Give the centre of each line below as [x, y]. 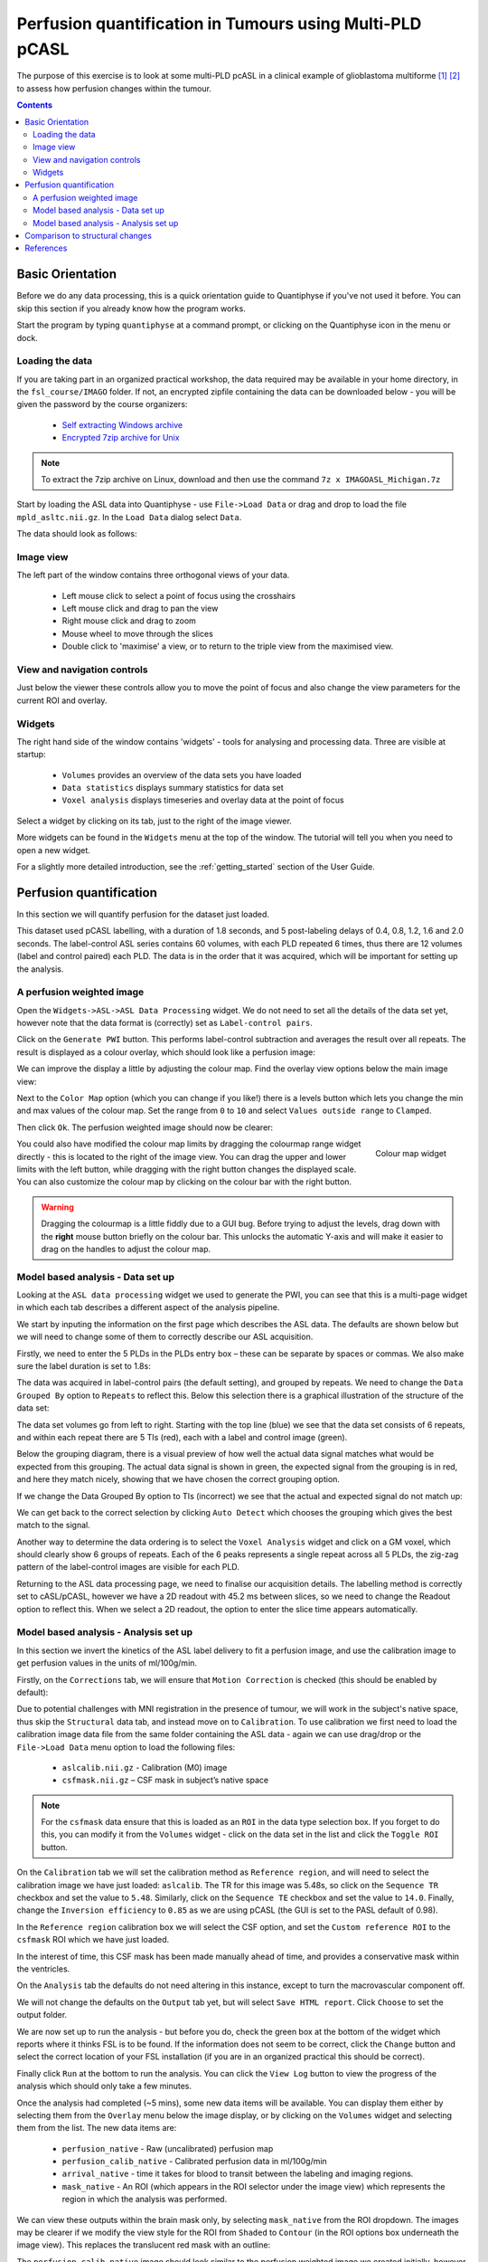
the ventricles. [43, 1969]
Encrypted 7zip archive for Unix [121, 438]
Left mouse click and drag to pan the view [140, 608]
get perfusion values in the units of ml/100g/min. [107, 1663]
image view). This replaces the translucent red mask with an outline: [144, 2245]
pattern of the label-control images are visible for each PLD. [128, 1567]
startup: [31, 755]
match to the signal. [53, 1525]
